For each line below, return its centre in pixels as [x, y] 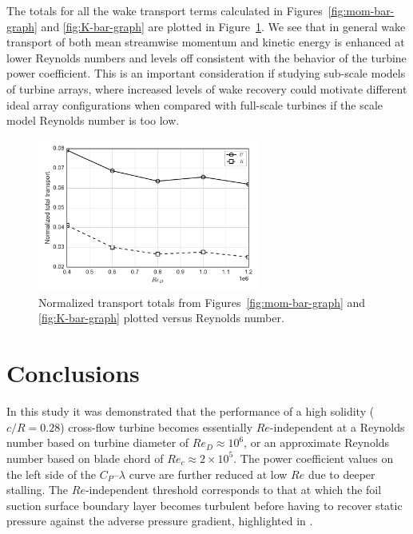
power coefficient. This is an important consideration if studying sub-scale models [206, 73]
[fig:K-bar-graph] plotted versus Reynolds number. [161, 318]
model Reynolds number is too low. [93, 120]
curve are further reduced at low [208, 474]
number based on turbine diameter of [98, 442]
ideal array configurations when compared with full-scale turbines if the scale [195, 104]
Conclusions [73, 373]
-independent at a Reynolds [337, 426]
